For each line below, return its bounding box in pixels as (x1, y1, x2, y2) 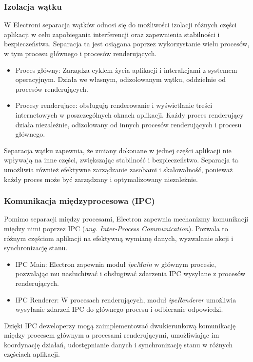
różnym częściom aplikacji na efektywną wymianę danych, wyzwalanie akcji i (4, 233, 234, 243)
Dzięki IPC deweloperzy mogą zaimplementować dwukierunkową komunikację (4, 320, 236, 330)
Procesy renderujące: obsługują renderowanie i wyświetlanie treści (15, 100, 213, 110)
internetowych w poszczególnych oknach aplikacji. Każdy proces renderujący (15, 109, 244, 120)
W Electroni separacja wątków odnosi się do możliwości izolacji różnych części (4, 20, 237, 30)
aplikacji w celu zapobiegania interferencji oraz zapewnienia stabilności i (4, 29, 220, 39)
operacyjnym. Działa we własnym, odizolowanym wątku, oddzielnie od (15, 74, 226, 84)
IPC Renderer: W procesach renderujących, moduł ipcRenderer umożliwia (15, 294, 236, 304)
